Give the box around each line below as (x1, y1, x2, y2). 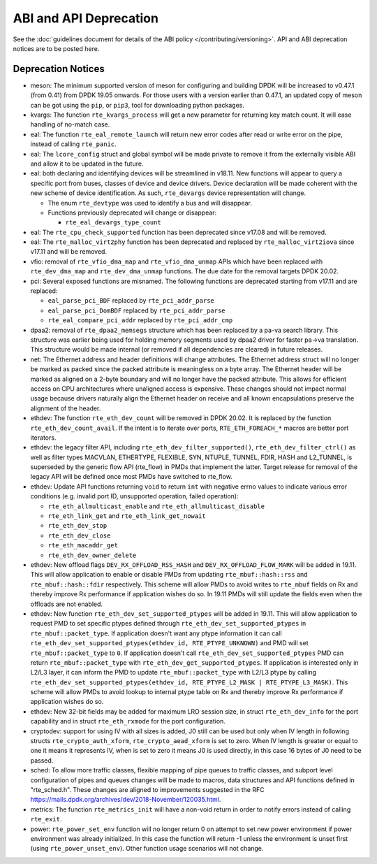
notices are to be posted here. (13, 44, 100, 52)
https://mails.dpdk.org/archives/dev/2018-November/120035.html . (30, 795, 221, 804)
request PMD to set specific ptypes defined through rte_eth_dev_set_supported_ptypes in (30, 619, 306, 628)
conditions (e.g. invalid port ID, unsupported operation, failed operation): (30, 492, 239, 501)
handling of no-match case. (30, 120, 110, 129)
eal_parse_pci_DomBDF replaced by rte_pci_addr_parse (47, 306, 226, 315)
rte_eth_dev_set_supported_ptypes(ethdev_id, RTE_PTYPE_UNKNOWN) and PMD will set (30, 639, 309, 647)
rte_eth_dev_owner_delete (47, 551, 137, 559)
